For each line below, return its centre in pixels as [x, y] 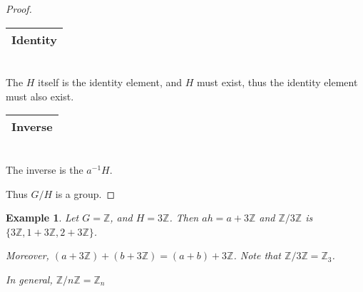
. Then [184, 218]
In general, [29, 279]
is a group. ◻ [85, 193]
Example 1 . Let [42, 218]
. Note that [257, 255]
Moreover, [27, 255]
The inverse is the [45, 169]
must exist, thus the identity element [277, 82]
